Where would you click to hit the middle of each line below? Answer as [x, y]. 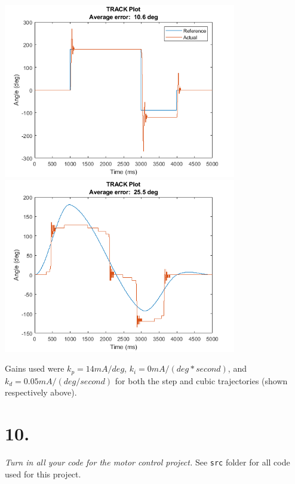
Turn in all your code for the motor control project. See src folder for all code [147, 462]
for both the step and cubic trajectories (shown [201, 380]
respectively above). [41, 392]
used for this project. [43, 474]
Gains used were [35, 368]
